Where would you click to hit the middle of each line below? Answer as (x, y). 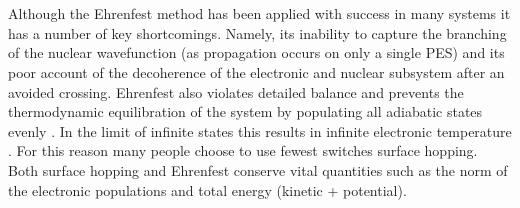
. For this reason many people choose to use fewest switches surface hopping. (243, 150)
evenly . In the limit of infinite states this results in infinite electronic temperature (260, 130)
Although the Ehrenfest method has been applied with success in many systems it (259, 13)
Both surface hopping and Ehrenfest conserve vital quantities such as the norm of (258, 169)
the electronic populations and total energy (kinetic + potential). (207, 189)
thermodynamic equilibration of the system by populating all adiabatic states (245, 111)
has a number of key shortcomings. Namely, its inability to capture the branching (257, 32)
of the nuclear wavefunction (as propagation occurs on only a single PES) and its (256, 52)
